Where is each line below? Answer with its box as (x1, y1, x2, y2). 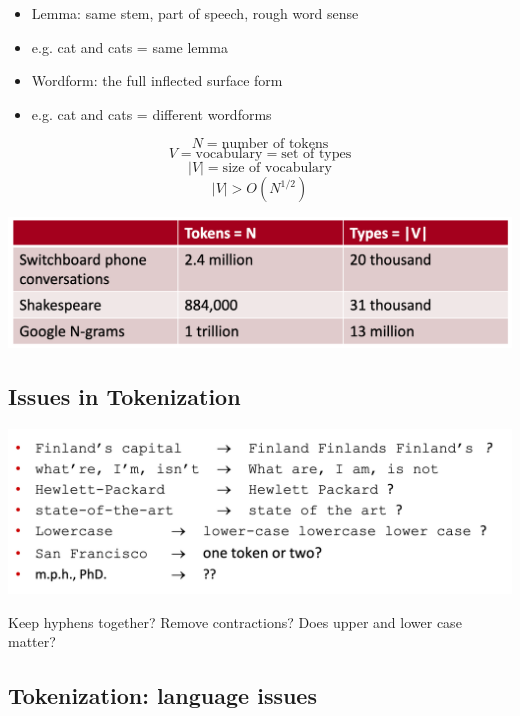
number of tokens (221, 137, 329, 152)
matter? (8, 631, 56, 652)
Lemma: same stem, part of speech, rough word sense (31, 3, 359, 23)
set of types (281, 147, 352, 162)
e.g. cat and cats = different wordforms (31, 103, 272, 124)
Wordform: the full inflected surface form (31, 70, 283, 91)
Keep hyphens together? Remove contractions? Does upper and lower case (8, 611, 462, 632)
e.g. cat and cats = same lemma (31, 36, 228, 57)
